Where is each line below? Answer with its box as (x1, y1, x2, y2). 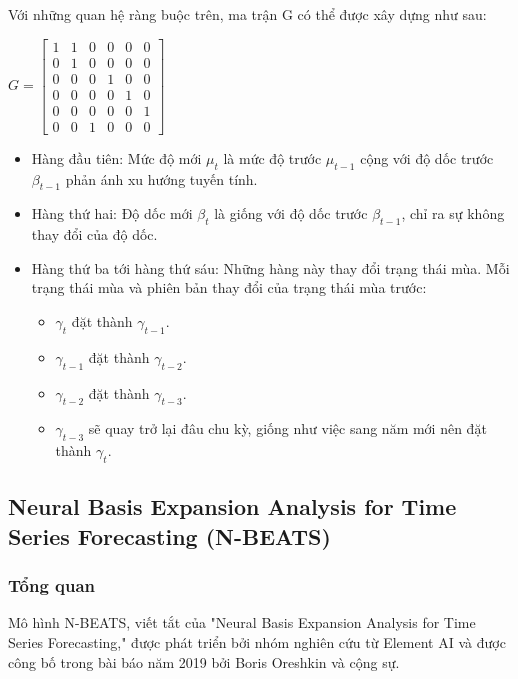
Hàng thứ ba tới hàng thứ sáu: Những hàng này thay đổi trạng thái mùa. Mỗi (31, 257, 510, 278)
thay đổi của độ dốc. (31, 224, 158, 245)
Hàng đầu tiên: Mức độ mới (31, 147, 202, 168)
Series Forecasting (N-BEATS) (8, 520, 331, 551)
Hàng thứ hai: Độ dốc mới (31, 203, 193, 224)
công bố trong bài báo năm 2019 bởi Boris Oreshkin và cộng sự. (8, 651, 400, 672)
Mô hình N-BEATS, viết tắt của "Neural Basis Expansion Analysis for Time (8, 612, 476, 633)
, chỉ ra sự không (401, 203, 505, 224)
